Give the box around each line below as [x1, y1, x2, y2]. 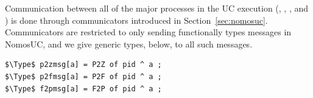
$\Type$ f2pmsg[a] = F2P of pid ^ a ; [5, 84, 162, 93]
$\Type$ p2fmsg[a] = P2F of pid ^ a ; [5, 72, 162, 81]
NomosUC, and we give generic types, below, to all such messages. [5, 37, 253, 50]
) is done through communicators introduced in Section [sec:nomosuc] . [5, 13, 268, 26]
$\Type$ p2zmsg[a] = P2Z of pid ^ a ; [5, 60, 162, 69]
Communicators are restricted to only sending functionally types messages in [5, 26, 292, 38]
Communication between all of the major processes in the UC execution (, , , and [5, 2, 309, 14]
